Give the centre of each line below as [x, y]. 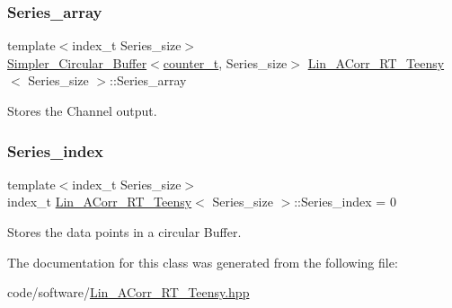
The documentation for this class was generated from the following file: [203, 262]
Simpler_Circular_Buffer [77, 62]
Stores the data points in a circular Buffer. [124, 232]
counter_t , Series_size [225, 62]
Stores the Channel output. [82, 110]
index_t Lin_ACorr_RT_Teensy [100, 202]
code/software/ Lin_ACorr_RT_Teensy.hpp [129, 292]
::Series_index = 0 [345, 202]
